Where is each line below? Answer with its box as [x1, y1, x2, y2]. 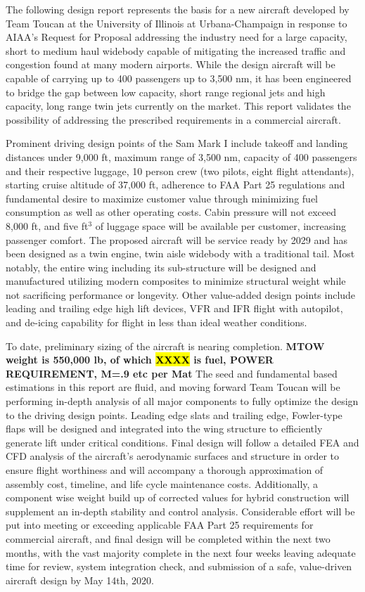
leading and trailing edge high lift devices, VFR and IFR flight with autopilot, [6, 301, 343, 316]
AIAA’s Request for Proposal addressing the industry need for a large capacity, [6, 30, 347, 44]
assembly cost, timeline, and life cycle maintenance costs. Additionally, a [6, 476, 319, 491]
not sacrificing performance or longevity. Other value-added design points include [6, 287, 356, 302]
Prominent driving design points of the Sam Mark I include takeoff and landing [6, 136, 348, 150]
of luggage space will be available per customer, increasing [95, 218, 346, 233]
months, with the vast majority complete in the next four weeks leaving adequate [6, 545, 356, 560]
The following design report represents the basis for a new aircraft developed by [6, 2, 350, 16]
